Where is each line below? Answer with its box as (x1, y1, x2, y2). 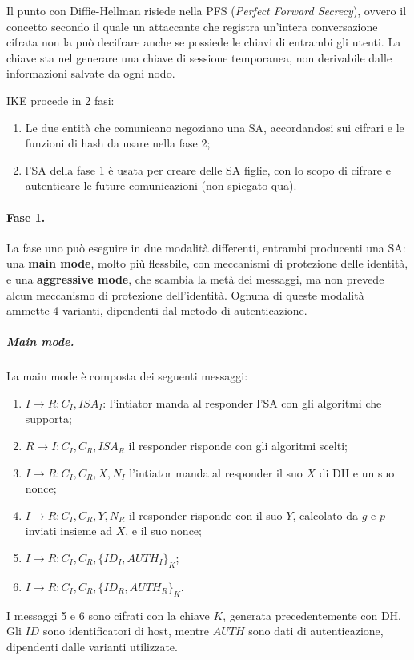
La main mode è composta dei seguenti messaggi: (6, 368, 248, 384)
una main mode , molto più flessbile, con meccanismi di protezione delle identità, (6, 255, 408, 272)
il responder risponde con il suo (128, 506, 283, 523)
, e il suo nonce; (125, 522, 202, 539)
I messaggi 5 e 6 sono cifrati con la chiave (6, 606, 210, 623)
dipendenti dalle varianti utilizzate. (6, 638, 178, 654)
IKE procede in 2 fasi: (6, 91, 115, 108)
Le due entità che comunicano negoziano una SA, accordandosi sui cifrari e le (25, 119, 404, 135)
